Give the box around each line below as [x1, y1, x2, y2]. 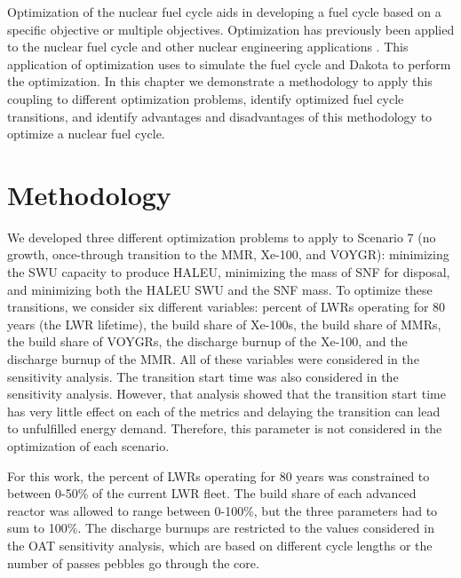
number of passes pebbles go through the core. [7, 553, 259, 572]
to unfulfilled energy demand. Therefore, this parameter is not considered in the [7, 419, 442, 438]
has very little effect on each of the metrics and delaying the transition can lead [7, 401, 441, 420]
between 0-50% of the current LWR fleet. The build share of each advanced [7, 484, 417, 503]
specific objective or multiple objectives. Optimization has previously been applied [7, 20, 455, 38]
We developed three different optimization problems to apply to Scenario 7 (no [7, 227, 436, 246]
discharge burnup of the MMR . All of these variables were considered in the [7, 350, 419, 368]
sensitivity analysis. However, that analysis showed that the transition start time [7, 384, 446, 403]
